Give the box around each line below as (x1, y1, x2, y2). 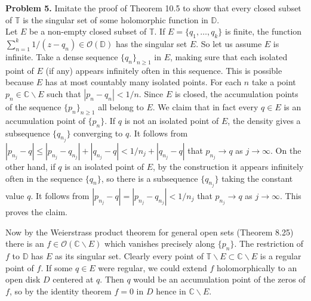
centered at (53, 273, 94, 286)
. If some (41, 261, 73, 274)
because (5, 76, 34, 88)
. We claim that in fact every (152, 100, 258, 113)
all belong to (98, 100, 144, 113)
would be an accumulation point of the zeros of (133, 273, 306, 286)
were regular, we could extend (98, 261, 207, 274)
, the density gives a (227, 114, 301, 126)
